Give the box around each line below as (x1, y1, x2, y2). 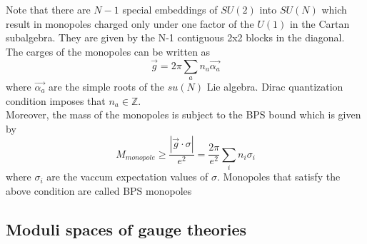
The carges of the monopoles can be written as (6, 44, 211, 59)
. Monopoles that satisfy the (217, 169, 341, 184)
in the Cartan (289, 16, 350, 31)
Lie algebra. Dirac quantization (206, 78, 343, 93)
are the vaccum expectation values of (46, 169, 208, 184)
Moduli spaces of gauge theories (6, 218, 247, 240)
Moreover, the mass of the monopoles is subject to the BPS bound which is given (6, 107, 361, 122)
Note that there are (6, 2, 91, 16)
